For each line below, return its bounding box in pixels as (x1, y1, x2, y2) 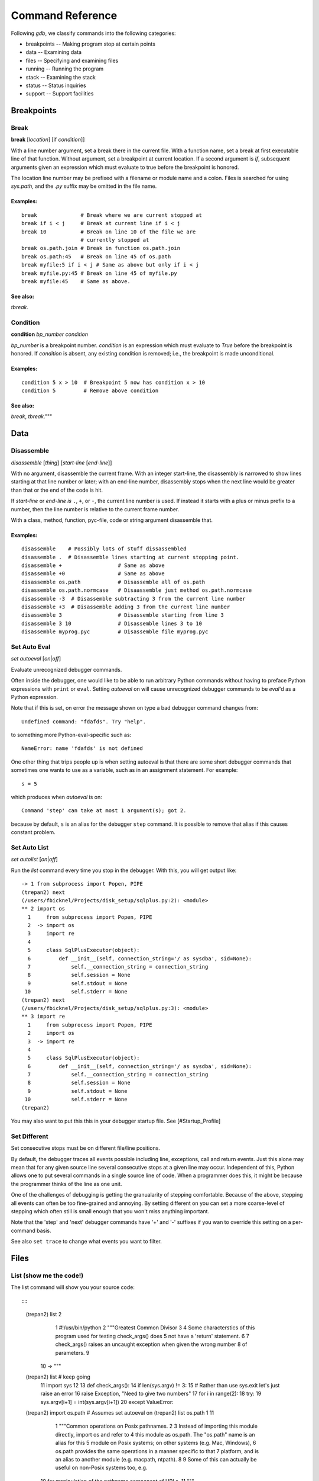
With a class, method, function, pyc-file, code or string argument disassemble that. (11, 516, 213, 524)
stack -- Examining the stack (25, 73, 96, 81)
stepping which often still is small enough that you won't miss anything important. (11, 1207, 210, 1214)
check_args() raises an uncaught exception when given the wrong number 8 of (55, 1341, 248, 1348)
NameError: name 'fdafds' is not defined (21, 745, 143, 752)
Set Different (11, 1132, 48, 1140)
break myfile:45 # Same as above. (21, 278, 131, 284)
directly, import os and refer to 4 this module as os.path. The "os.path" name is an (55, 1431, 255, 1438)
